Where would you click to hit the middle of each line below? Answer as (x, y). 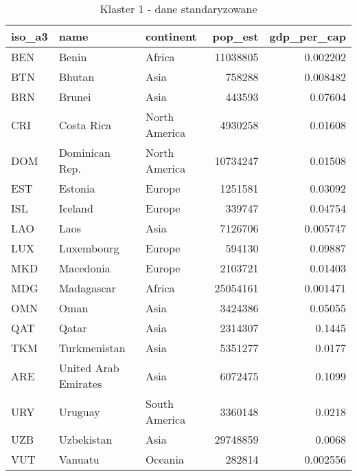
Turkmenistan (92, 348)
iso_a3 (30, 36)
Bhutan (77, 77)
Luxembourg (89, 248)
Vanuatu (79, 459)
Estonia (77, 188)
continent (171, 36)
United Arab (89, 368)
